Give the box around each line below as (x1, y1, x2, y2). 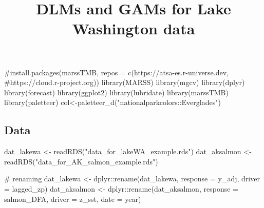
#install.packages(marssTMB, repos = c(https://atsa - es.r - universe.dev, (4, 67, 229, 77)
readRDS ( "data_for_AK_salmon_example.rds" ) (4, 156, 158, 167)
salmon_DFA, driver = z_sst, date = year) (4, 193, 141, 204)
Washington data (72, 18, 195, 39)
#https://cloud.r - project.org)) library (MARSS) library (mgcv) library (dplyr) (4, 77, 245, 88)
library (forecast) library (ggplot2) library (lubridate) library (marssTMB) (4, 87, 229, 97)
